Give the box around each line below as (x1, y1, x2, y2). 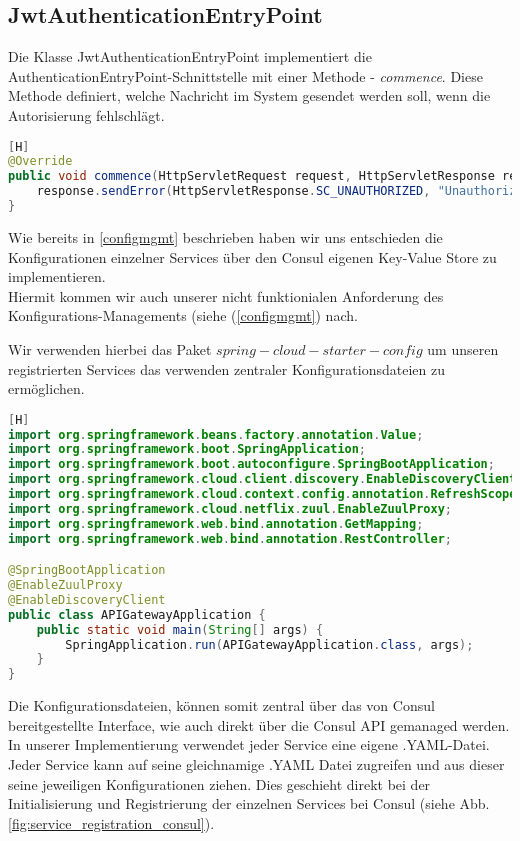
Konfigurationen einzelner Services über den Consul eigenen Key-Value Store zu (8, 246, 497, 267)
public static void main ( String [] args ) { (36, 622, 324, 637)
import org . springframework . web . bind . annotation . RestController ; (8, 531, 452, 546)
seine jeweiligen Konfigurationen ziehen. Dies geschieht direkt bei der (8, 773, 431, 794)
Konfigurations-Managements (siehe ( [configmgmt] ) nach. (8, 305, 358, 326)
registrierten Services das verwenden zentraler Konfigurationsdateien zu (8, 358, 445, 379)
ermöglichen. (8, 378, 85, 399)
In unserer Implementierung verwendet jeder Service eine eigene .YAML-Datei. (8, 734, 490, 755)
